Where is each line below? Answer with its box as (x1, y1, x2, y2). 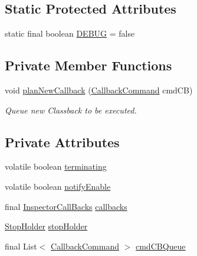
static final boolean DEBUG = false (5, 27, 135, 40)
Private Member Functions (5, 56, 172, 74)
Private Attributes (5, 132, 120, 151)
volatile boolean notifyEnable (5, 180, 111, 192)
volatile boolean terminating (5, 160, 107, 173)
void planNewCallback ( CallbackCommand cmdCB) (5, 84, 193, 96)
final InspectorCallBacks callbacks (5, 200, 127, 212)
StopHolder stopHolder (5, 220, 88, 232)
